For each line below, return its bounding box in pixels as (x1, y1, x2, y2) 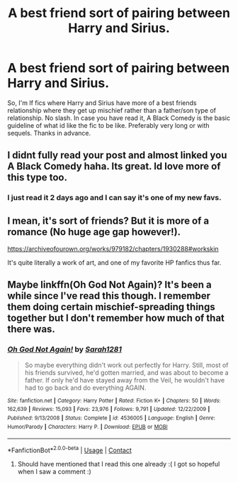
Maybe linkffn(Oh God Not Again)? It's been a (7, 279, 212, 291)
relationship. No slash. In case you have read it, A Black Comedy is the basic (7, 114, 230, 122)
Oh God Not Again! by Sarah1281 (7, 344, 123, 354)
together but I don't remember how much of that (7, 312, 225, 324)
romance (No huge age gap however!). (7, 226, 181, 238)
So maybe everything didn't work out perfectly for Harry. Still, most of (24, 361, 229, 369)
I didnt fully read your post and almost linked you (7, 149, 227, 161)
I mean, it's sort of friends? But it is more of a (7, 214, 210, 226)
